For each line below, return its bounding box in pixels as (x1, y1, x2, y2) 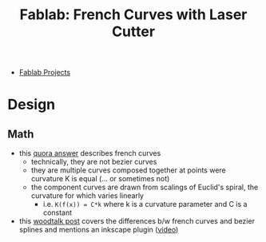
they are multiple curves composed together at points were (30, 165, 227, 175)
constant (42, 208, 73, 217)
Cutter (111, 22, 156, 41)
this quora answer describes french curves (18, 149, 161, 158)
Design (7, 96, 56, 113)
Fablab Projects (18, 68, 71, 77)
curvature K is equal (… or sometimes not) (30, 174, 170, 184)
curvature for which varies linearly (30, 191, 145, 200)
